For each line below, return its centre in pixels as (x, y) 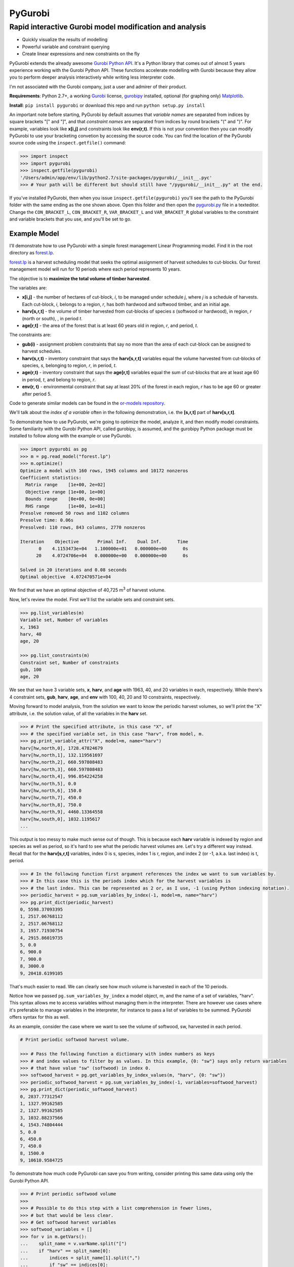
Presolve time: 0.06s (47, 520)
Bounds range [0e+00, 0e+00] (66, 499)
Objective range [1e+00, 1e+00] (66, 492)
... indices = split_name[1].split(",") (80, 1258)
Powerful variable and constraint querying (66, 47)
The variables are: (28, 288)
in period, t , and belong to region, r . (59, 380)
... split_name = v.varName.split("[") (73, 1244)
